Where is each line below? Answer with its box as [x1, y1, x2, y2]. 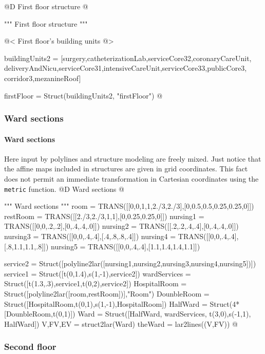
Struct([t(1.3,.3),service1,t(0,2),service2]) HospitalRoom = [4, 278, 187, 289]
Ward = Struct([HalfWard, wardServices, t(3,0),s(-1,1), [78, 308, 251, 319]
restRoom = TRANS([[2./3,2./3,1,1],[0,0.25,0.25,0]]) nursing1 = [4, 210, 204, 221]
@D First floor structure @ [4, 1, 88, 11]
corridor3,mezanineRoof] [4, 72, 81, 83]
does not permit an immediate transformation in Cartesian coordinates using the [4, 173, 259, 184]
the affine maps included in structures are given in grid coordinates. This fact [4, 163, 248, 174]
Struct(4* [210, 298, 240, 309]
